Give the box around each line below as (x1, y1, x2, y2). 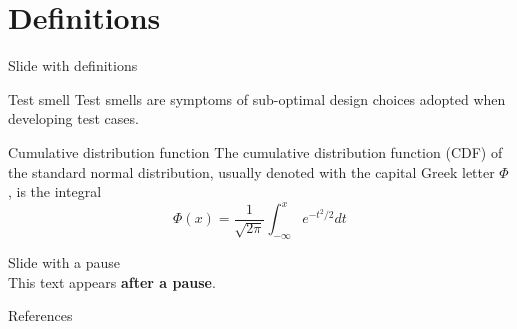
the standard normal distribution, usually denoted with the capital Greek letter (8, 161, 495, 182)
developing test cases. (8, 108, 139, 129)
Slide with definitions (8, 55, 138, 76)
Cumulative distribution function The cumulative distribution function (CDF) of (8, 141, 503, 162)
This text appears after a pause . (8, 271, 216, 292)
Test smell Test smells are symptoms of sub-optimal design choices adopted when (8, 88, 506, 109)
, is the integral (8, 181, 102, 202)
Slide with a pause (8, 251, 121, 272)
